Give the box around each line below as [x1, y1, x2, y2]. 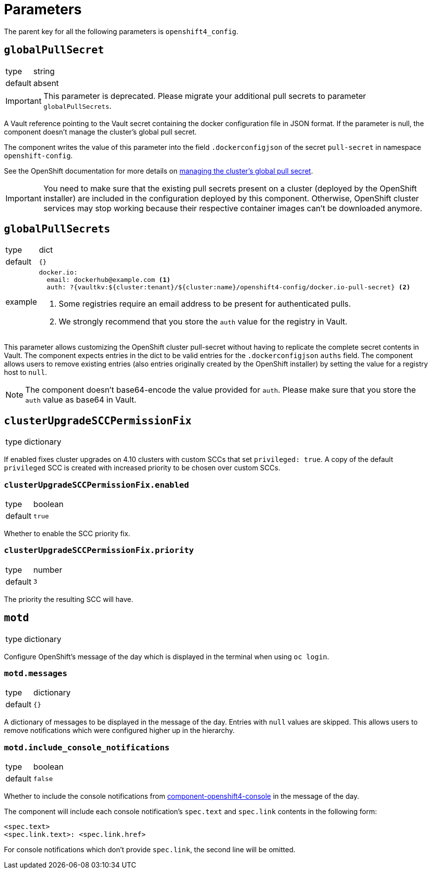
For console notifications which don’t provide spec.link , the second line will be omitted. [4, 845, 296, 854]
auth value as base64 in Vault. [25, 395, 136, 405]
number [33, 564, 62, 575]
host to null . [4, 368, 47, 377]
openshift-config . [4, 151, 73, 160]
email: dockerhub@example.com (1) [46, 276, 171, 284]
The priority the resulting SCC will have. [4, 595, 133, 603]
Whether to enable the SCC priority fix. [4, 529, 130, 538]
